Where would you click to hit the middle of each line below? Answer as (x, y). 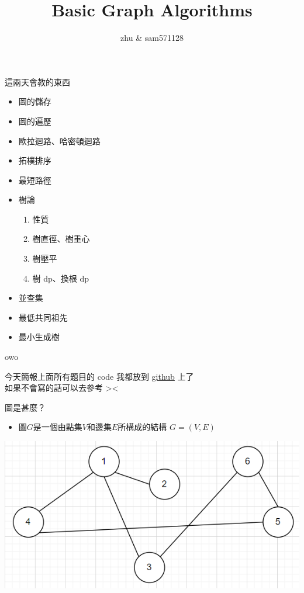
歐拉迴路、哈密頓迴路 (59, 141)
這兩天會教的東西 (37, 82)
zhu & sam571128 (152, 38)
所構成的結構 (142, 427)
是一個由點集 (58, 427)
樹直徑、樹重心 (61, 239)
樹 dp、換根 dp (61, 278)
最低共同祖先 (43, 317)
